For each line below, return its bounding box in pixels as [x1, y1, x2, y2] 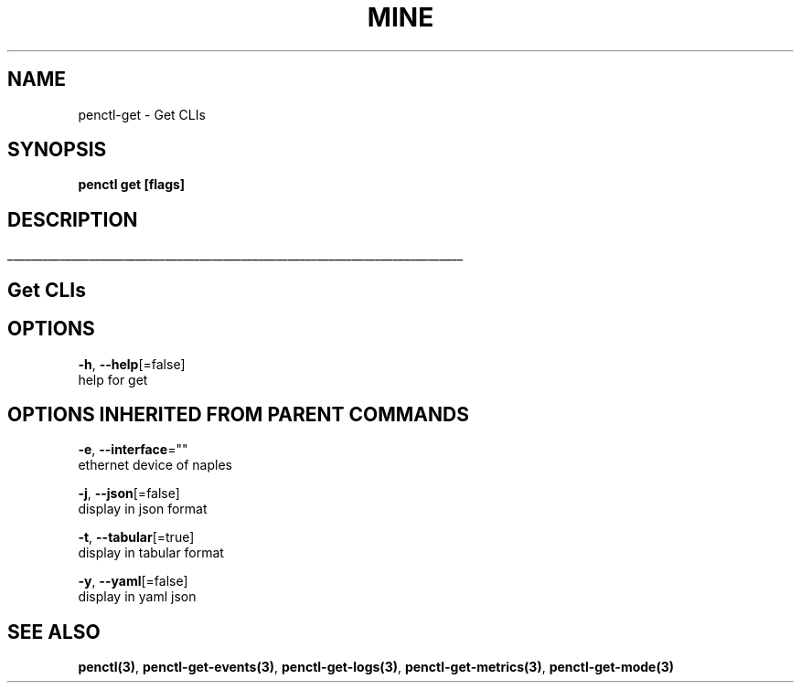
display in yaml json [78, 589, 197, 605]
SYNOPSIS [7, 138, 107, 162]
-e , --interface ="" [78, 441, 188, 458]
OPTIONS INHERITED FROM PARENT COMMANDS [7, 402, 469, 426]
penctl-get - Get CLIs [78, 106, 206, 122]
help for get [78, 371, 148, 387]
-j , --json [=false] [78, 485, 180, 502]
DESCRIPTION [7, 207, 138, 231]
